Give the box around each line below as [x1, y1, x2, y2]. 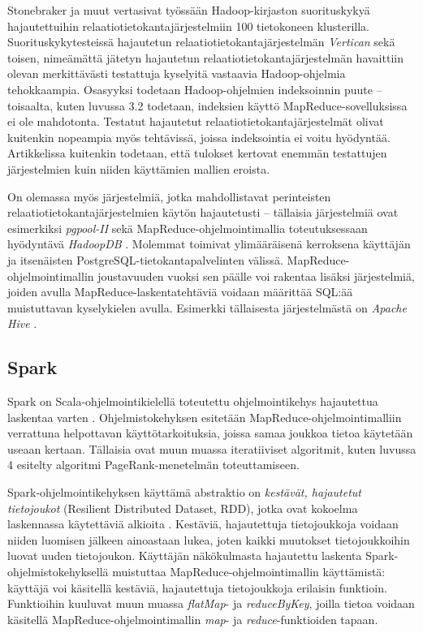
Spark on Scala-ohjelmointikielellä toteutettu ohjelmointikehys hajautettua [7, 393, 378, 410]
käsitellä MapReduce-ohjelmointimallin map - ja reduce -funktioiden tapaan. [7, 610, 378, 627]
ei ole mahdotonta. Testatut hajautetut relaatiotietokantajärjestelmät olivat [7, 113, 384, 130]
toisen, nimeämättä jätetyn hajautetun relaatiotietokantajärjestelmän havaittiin [7, 49, 404, 66]
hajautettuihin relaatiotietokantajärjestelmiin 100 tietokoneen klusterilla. [7, 17, 370, 34]
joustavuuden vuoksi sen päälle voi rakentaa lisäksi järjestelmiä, [97, 267, 415, 284]
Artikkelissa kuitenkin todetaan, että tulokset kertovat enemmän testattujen [7, 144, 387, 161]
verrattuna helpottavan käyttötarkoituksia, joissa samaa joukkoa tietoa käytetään [7, 424, 413, 441]
